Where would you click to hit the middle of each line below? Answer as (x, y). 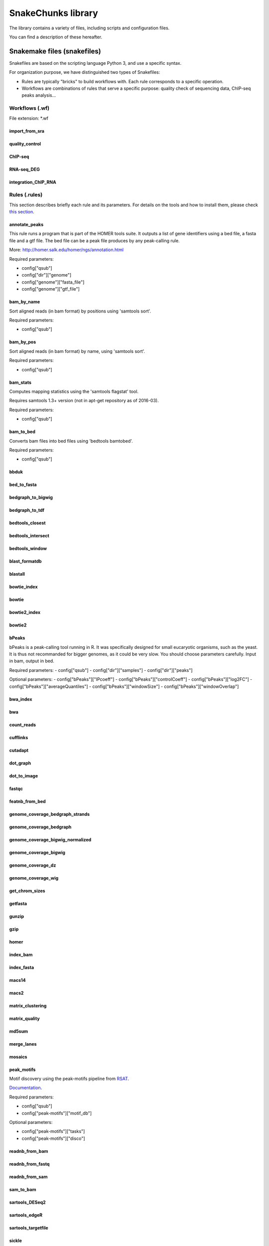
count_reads (23, 725)
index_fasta (22, 967)
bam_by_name (24, 302)
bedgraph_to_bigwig (31, 497)
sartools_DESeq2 (27, 1202)
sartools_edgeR (26, 1215)
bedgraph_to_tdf (27, 510)
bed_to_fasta (23, 485)
